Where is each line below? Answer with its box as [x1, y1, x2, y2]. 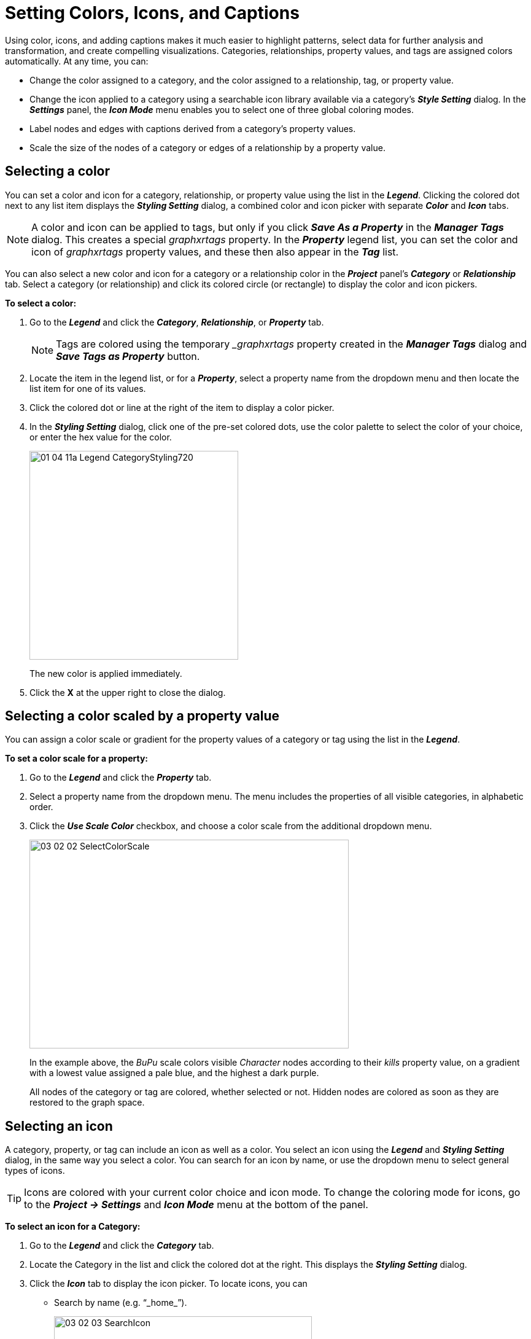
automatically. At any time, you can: [5, 55, 149, 66]
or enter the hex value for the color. [29, 431, 172, 442]
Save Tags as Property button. [56, 349, 200, 362]
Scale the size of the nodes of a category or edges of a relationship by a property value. [29, 142, 386, 153]
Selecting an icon [5, 1118, 113, 1134]
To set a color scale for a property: [5, 753, 148, 764]
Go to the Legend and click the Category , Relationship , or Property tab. [29, 316, 324, 327]
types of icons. [5, 1165, 65, 1176]
